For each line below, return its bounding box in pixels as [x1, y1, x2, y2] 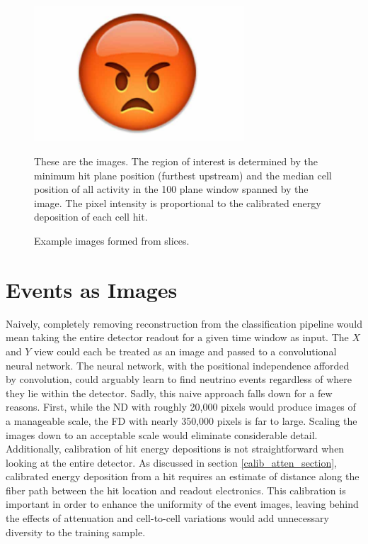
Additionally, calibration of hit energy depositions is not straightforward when [6, 441, 345, 456]
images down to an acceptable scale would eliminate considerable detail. [6, 427, 318, 442]
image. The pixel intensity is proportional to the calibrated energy [34, 195, 321, 210]
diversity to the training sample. [6, 524, 146, 539]
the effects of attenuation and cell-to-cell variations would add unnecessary [6, 511, 329, 526]
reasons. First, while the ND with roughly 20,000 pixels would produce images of [6, 399, 356, 414]
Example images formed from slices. [34, 233, 190, 248]
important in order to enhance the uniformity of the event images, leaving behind [6, 496, 359, 511]
